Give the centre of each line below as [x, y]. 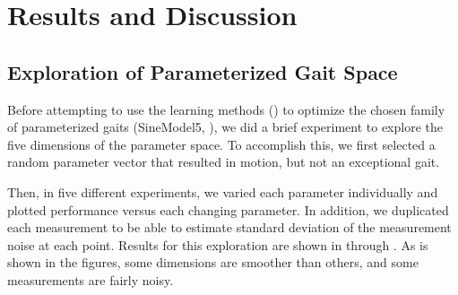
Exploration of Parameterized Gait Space [203, 71]
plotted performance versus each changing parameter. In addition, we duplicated [228, 209]
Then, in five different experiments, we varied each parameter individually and [223, 191]
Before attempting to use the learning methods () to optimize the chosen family [226, 109]
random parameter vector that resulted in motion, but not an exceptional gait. [224, 162]
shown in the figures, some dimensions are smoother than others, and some [213, 262]
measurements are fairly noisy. [91, 279]
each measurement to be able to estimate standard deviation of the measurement [229, 227]
